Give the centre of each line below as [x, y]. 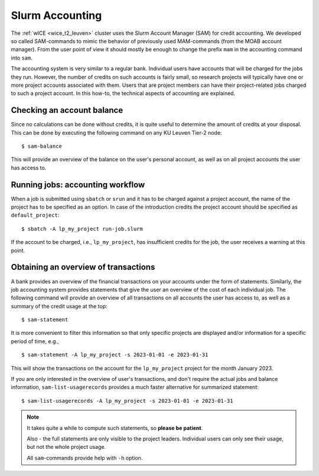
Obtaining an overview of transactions [83, 267]
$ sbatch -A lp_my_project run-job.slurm [82, 229]
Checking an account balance [67, 110]
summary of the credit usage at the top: [59, 306]
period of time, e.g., [35, 341]
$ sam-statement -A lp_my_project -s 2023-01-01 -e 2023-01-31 [115, 355]
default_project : [35, 215]
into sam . [22, 58]
